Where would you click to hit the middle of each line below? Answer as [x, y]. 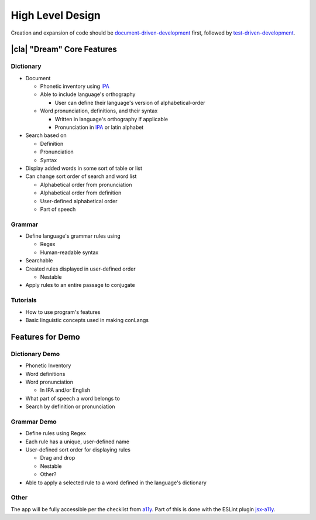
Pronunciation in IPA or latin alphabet [99, 127]
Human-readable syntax [69, 252]
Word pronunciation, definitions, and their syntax [99, 111]
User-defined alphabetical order [79, 201]
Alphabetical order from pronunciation [86, 184]
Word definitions [45, 374]
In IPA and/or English [65, 390]
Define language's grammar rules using [73, 236]
